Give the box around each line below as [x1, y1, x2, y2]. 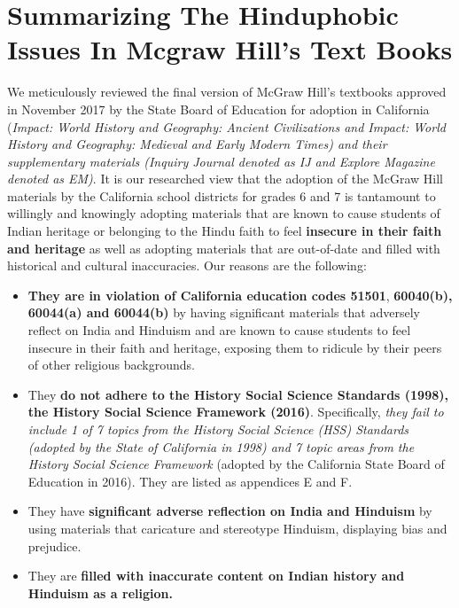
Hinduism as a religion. [27, 583, 173, 602]
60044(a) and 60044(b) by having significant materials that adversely [27, 303, 420, 322]
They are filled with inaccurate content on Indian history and [27, 566, 405, 585]
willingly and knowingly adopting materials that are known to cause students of [7, 204, 440, 222]
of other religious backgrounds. [27, 355, 195, 374]
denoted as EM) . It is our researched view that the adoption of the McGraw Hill [7, 169, 443, 188]
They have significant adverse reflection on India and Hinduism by [27, 502, 432, 520]
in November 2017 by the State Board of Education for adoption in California [7, 99, 430, 118]
